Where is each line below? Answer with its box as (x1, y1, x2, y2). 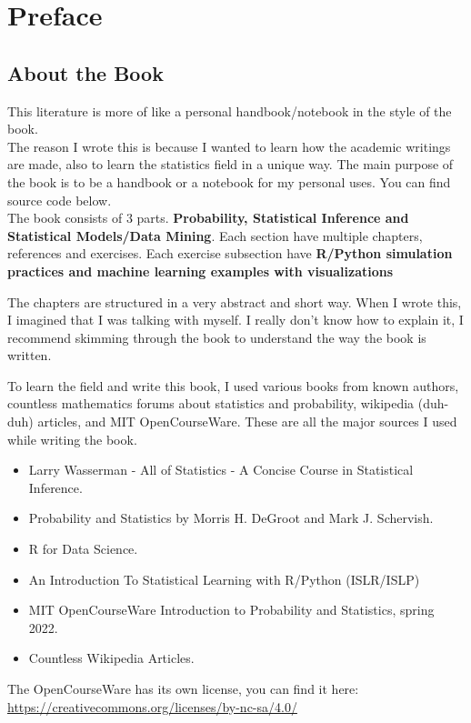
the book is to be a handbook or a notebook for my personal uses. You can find (7, 172, 451, 191)
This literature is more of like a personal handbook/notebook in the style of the (7, 101, 452, 120)
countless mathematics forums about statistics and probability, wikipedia (7, 394, 415, 413)
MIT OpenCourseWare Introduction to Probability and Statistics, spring (28, 600, 435, 619)
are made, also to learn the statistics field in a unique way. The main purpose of (7, 155, 454, 174)
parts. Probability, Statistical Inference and (136, 208, 409, 227)
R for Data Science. (28, 539, 138, 558)
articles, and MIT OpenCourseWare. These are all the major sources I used (37, 412, 457, 431)
